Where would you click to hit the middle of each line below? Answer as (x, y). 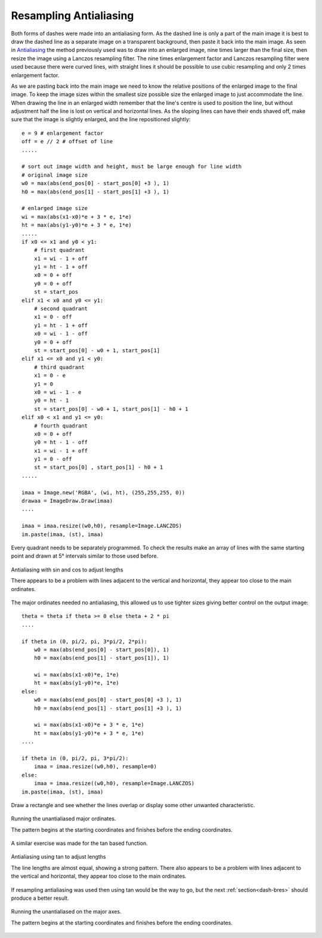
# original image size (55, 175)
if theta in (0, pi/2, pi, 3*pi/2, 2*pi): (85, 641)
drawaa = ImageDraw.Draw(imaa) (67, 501)
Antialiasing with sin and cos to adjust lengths (67, 570)
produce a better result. (40, 898)
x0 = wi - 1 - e (58, 392)
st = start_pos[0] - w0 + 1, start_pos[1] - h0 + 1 (111, 409)
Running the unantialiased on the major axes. (66, 912)
